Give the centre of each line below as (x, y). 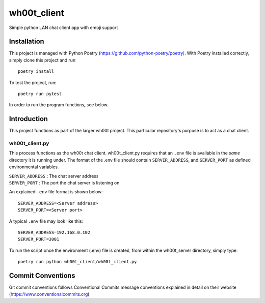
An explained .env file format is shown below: (56, 192)
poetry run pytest (40, 94)
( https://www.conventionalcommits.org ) (49, 294)
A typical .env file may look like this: (46, 221)
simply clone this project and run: (43, 60)
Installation (26, 42)
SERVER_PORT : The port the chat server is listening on (64, 183)
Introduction (28, 119)
